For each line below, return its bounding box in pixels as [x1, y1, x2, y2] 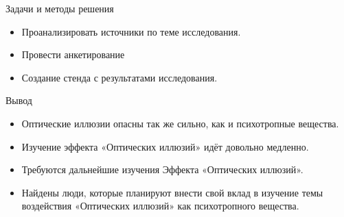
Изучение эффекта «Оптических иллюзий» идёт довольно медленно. [21, 139, 309, 153]
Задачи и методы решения [5, 1, 114, 15]
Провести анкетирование [21, 47, 125, 62]
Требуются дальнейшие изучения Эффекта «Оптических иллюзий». [21, 162, 303, 177]
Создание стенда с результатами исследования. [21, 70, 218, 84]
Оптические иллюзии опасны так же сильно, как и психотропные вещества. [21, 116, 339, 130]
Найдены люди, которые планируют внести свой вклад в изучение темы [21, 185, 323, 199]
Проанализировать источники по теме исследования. [21, 24, 241, 38]
